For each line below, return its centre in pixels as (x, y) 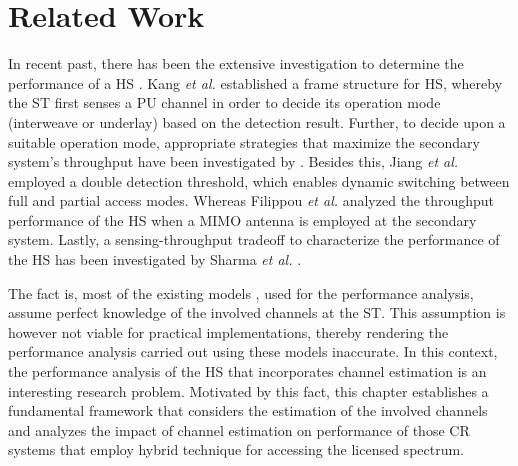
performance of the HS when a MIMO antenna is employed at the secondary (242, 219)
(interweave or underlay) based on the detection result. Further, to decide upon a (257, 121)
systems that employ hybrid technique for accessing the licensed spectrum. (236, 449)
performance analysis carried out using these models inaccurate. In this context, (253, 351)
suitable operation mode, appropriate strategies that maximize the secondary (244, 141)
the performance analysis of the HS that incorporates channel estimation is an (247, 371)
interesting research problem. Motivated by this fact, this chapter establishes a (248, 390)
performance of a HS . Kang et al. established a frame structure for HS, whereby (255, 82)
